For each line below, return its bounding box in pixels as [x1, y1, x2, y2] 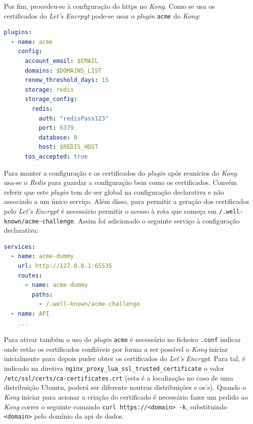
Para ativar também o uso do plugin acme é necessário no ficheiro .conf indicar [4, 334, 241, 344]
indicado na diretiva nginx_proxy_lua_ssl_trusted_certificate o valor [4, 363, 224, 373]
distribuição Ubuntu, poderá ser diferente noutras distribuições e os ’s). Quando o [4, 382, 246, 392]
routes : [18, 272, 42, 279]
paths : [32, 291, 53, 298]
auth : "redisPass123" [39, 115, 109, 122]
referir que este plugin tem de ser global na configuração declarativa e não [4, 186, 224, 197]
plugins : [4, 29, 32, 36]
